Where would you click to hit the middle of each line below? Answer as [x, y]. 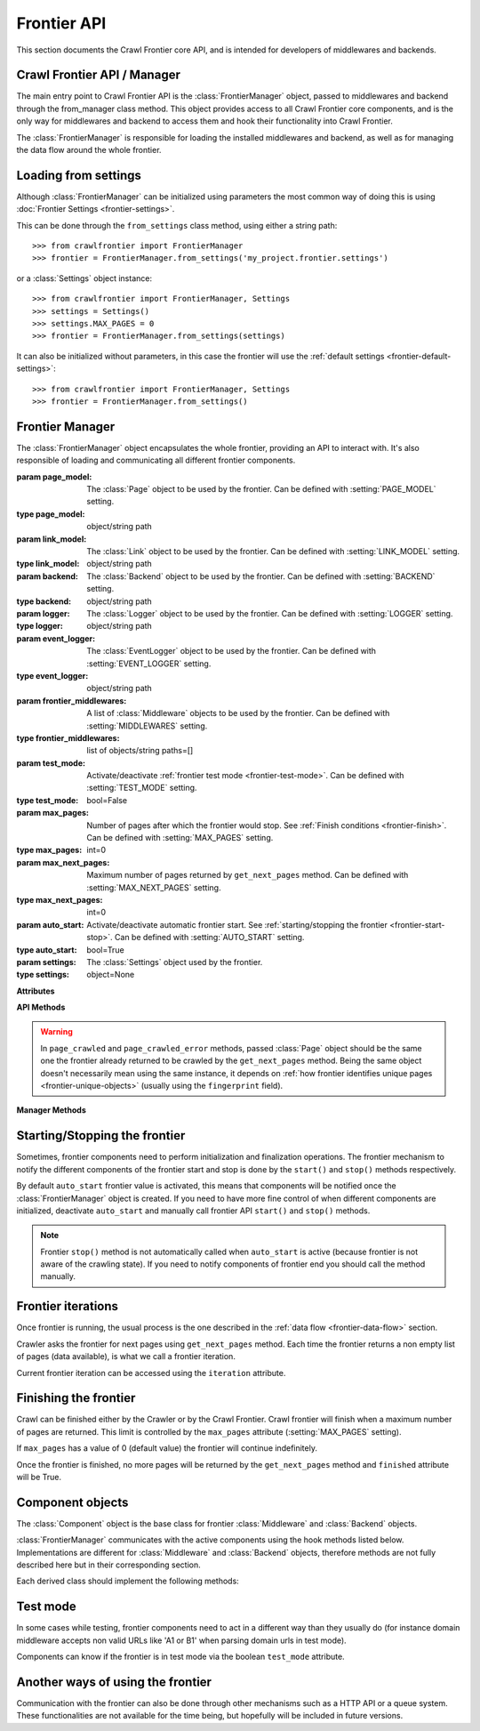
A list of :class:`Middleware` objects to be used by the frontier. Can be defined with [238, 713]
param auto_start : [50, 924]
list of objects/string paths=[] [140, 751]
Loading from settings [79, 175]
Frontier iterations [68, 1306]
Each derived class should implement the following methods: [128, 1581]
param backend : [48, 576]
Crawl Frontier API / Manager [99, 75]
